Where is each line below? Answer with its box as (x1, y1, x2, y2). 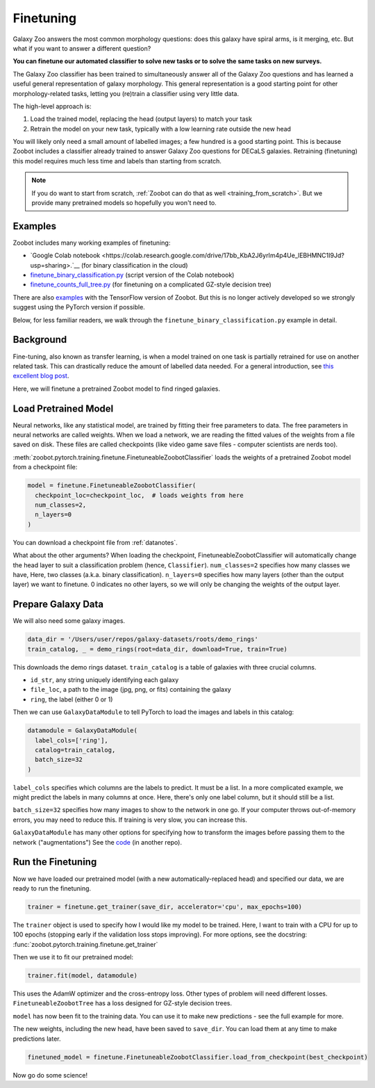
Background (12, 334, 67, 346)
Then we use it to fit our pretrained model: (12, 953, 134, 961)
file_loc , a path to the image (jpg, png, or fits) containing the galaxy (30, 685, 232, 694)
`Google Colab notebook (30, 251, 101, 260)
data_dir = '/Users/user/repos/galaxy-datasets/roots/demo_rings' (27, 635, 258, 643)
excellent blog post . (12, 372, 69, 380)
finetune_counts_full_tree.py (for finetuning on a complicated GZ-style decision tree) (30, 280, 272, 289)
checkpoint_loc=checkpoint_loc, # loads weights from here (35, 491, 244, 499)
